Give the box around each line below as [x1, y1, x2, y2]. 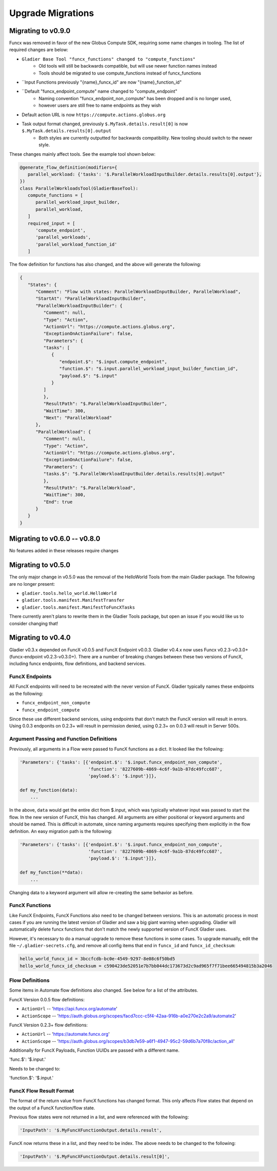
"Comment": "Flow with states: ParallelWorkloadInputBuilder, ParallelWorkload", [35, 288, 241, 294]
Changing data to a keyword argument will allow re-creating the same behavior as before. [9, 889, 194, 896]
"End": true [43, 499, 73, 505]
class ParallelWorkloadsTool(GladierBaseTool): [19, 185, 138, 191]
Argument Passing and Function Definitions [9, 735, 117, 742]
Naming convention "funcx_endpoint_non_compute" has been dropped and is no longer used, [38, 95, 232, 101]
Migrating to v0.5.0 [9, 561, 71, 569]
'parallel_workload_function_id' [35, 241, 117, 247]
